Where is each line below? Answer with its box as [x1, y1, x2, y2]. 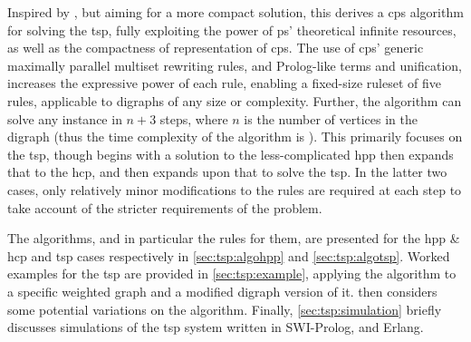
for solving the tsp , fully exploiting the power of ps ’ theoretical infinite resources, [7, 20, 457, 39]
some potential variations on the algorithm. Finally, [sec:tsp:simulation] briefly [7, 299, 442, 318]
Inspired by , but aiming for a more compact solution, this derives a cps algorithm [7, 3, 464, 21]
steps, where [159, 109, 228, 128]
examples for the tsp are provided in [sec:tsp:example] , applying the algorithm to [7, 264, 457, 283]
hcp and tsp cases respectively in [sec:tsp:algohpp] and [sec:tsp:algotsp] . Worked [7, 246, 450, 265]
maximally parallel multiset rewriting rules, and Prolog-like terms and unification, [7, 55, 462, 74]
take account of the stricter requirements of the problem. [7, 198, 322, 217]
